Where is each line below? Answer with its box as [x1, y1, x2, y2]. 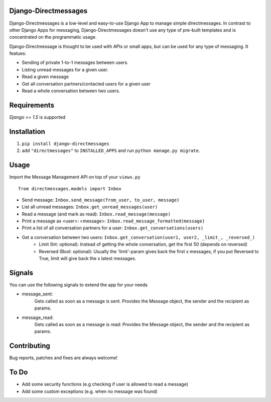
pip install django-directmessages [22, 141, 110, 146]
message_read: [22, 314, 54, 320]
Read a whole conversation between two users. [22, 88, 120, 94]
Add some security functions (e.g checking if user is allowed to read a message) [22, 381, 188, 387]
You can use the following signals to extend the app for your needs [9, 282, 148, 288]
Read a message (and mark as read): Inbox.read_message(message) [22, 211, 171, 217]
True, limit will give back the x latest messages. [39, 256, 137, 262]
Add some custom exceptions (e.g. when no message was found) [22, 388, 158, 394]
